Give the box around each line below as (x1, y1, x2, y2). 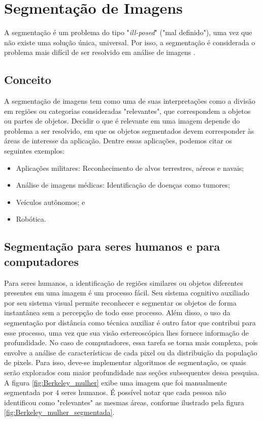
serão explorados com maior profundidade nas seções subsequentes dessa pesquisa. (4, 367, 259, 377)
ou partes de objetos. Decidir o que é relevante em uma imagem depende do (4, 115, 240, 126)
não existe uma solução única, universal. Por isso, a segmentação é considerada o (4, 37, 255, 47)
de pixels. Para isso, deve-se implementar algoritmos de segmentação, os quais (4, 357, 246, 368)
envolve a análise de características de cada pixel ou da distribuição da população (4, 347, 257, 357)
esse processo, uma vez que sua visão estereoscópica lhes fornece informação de (4, 327, 249, 338)
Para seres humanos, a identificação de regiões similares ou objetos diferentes (4, 277, 243, 288)
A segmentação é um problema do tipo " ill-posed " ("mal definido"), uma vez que (4, 27, 252, 38)
